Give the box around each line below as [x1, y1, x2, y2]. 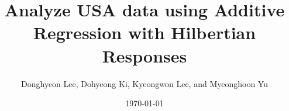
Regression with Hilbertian [33, 20, 256, 44]
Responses [102, 43, 187, 67]
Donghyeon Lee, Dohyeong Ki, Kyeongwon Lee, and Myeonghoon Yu [21, 77, 268, 89]
